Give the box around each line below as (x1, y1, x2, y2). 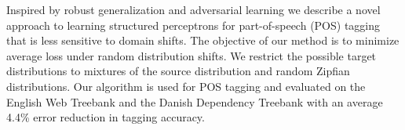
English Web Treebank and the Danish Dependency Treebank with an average (6, 93, 383, 110)
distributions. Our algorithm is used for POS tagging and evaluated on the (6, 78, 366, 94)
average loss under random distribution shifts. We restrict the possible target (6, 47, 377, 63)
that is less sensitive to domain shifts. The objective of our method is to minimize (6, 32, 400, 49)
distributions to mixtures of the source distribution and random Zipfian (6, 63, 350, 79)
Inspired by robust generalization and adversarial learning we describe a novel (6, 2, 381, 17)
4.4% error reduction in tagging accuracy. (6, 109, 205, 125)
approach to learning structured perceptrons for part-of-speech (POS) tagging (6, 16, 381, 33)
